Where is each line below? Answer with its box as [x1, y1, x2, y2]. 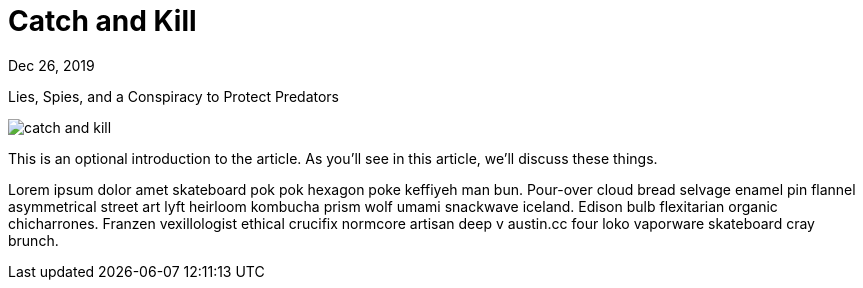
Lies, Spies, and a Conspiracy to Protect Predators [8, 87, 339, 105]
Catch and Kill [8, 4, 197, 38]
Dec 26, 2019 [8, 56, 95, 74]
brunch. [8, 231, 59, 249]
